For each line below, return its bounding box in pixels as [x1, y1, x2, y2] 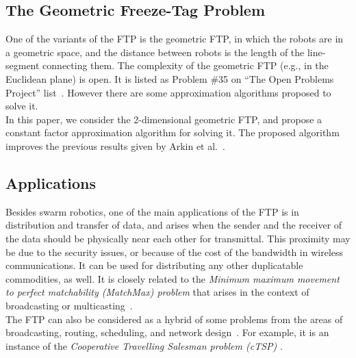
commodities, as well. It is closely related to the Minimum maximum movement [5, 271, 340, 285]
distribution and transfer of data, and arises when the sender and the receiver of [5, 218, 342, 232]
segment [5, 58, 40, 73]
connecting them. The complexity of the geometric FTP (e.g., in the [42, 58, 329, 73]
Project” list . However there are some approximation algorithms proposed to [5, 85, 331, 99]
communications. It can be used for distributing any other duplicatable [5, 258, 303, 272]
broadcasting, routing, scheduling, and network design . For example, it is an [5, 325, 329, 340]
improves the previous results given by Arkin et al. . [5, 138, 225, 153]
